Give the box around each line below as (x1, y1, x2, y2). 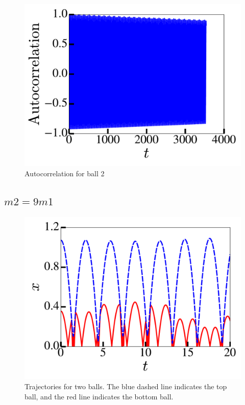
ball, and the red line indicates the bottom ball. (24, 391, 174, 401)
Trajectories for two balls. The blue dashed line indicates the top (24, 381, 227, 391)
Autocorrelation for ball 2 (24, 168, 105, 178)
